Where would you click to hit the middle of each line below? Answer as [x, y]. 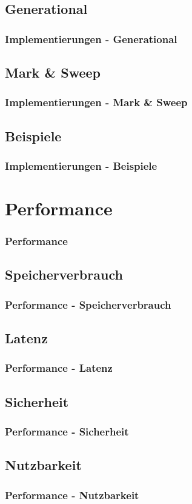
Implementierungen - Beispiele [81, 165]
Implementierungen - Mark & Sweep [96, 102]
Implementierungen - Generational [91, 39]
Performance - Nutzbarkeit [72, 495]
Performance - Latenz [59, 368]
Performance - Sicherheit [67, 432]
